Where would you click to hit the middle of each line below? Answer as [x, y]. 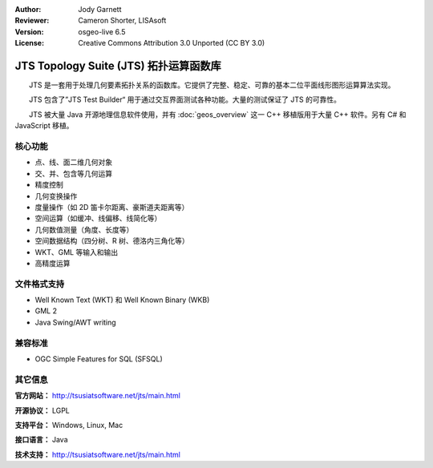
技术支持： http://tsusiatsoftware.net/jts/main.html [97, 454]
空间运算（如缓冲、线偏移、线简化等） [98, 218]
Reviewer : [32, 21]
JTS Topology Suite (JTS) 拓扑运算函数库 [118, 65]
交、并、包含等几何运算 [73, 173]
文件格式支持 [40, 284]
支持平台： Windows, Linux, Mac [69, 425]
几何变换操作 [56, 196]
